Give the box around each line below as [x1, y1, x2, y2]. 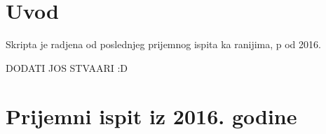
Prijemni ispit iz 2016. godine [6, 101, 297, 130]
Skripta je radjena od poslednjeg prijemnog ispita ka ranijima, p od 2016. [6, 37, 321, 52]
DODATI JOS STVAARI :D [6, 60, 128, 75]
